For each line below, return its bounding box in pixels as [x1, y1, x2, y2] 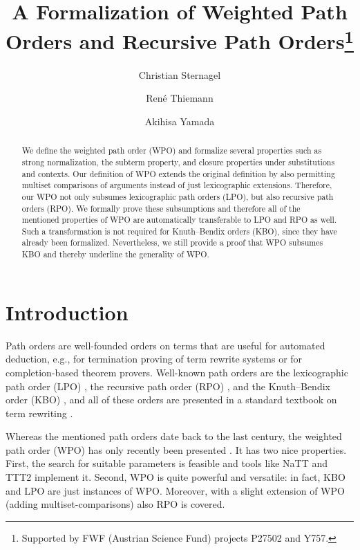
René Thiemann [146, 91, 214, 105]
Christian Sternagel [138, 67, 221, 82]
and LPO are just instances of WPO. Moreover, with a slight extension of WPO [6, 483, 345, 497]
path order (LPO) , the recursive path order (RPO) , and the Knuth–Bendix [6, 378, 330, 393]
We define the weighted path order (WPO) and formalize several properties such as [21, 145, 322, 156]
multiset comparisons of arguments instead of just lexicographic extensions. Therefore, [21, 179, 332, 191]
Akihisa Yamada [144, 113, 215, 128]
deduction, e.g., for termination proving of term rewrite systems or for [6, 351, 303, 366]
